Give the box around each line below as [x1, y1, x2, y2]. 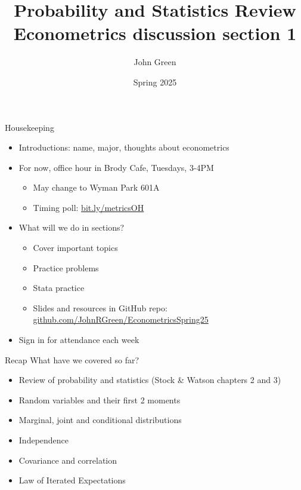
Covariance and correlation [18, 454, 117, 466]
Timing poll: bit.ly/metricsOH [33, 201, 144, 213]
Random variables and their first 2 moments [18, 393, 181, 406]
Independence [18, 434, 69, 446]
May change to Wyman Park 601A [33, 181, 160, 194]
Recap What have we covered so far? [5, 353, 139, 366]
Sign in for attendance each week [18, 333, 139, 346]
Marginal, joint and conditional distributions [18, 414, 182, 426]
